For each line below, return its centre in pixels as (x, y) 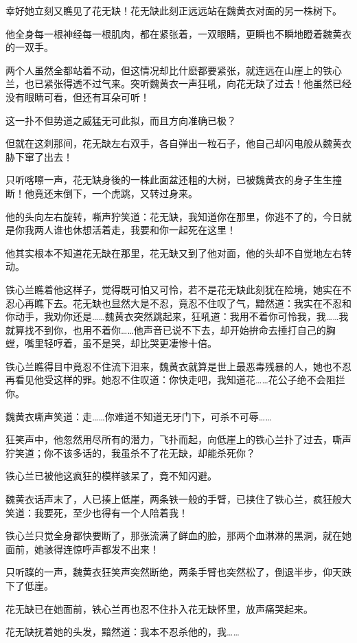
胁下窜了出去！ (39, 156)
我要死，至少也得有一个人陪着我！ (111, 512)
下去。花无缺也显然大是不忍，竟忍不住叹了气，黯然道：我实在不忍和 (197, 303)
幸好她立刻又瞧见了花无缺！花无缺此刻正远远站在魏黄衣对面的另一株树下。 (174, 10)
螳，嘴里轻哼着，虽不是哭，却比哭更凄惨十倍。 (111, 343)
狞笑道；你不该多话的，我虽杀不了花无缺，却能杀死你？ (130, 452)
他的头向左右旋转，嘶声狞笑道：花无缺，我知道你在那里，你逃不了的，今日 (174, 216)
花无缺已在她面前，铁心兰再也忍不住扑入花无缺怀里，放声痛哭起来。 (159, 608)
